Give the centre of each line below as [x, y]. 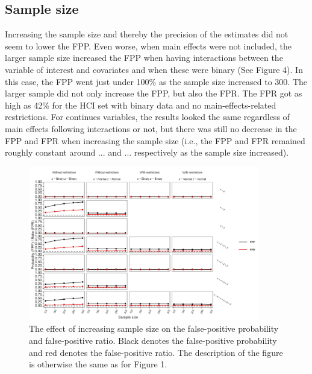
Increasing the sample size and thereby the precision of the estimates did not [147, 34]
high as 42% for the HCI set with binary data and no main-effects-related [141, 105]
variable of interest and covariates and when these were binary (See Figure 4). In [154, 69]
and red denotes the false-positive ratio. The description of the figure [156, 352]
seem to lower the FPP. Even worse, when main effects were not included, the [148, 46]
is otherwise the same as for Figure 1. [98, 364]
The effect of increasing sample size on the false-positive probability [154, 328]
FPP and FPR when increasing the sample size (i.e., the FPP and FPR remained [155, 140]
